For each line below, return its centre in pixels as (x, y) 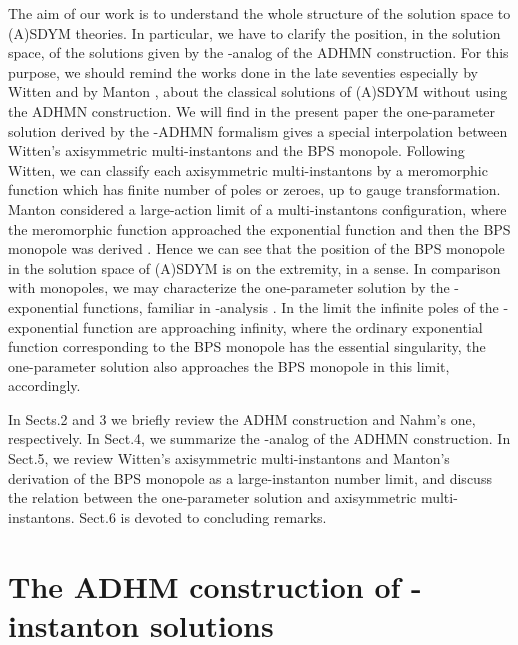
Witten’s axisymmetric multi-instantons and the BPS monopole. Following (236, 150)
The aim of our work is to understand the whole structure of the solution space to (259, 13)
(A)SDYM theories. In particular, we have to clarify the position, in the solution (254, 32)
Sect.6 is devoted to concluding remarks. (203, 516)
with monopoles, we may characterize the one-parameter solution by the (229, 287)
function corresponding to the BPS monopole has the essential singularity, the (247, 346)
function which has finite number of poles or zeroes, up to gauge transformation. (254, 189)
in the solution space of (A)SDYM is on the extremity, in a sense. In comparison (254, 267)
